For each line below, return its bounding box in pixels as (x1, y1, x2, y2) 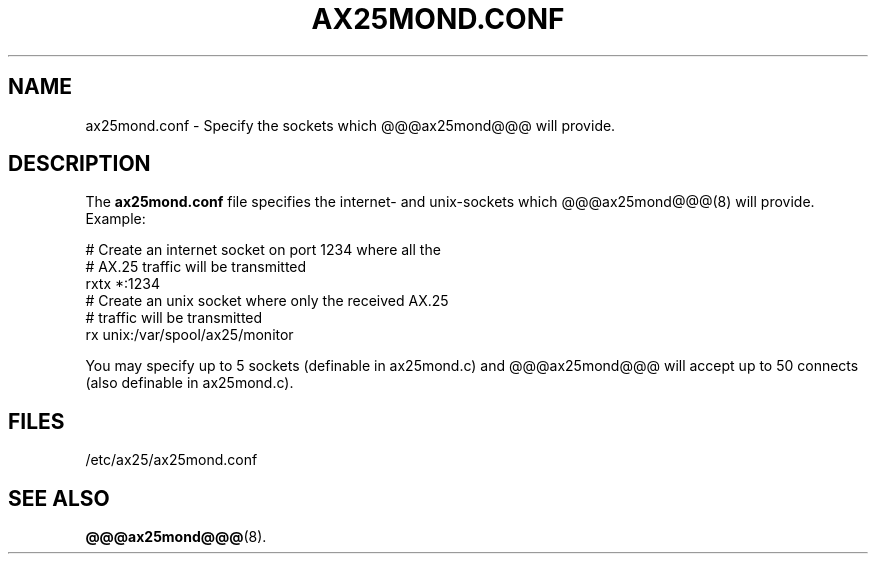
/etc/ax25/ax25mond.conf (85, 451, 258, 469)
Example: (85, 210, 146, 228)
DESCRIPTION (8, 151, 151, 177)
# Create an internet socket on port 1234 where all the (85, 241, 441, 259)
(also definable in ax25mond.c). (85, 374, 294, 392)
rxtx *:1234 (85, 275, 160, 293)
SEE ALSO (8, 485, 110, 511)
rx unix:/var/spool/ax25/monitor (85, 326, 294, 344)
